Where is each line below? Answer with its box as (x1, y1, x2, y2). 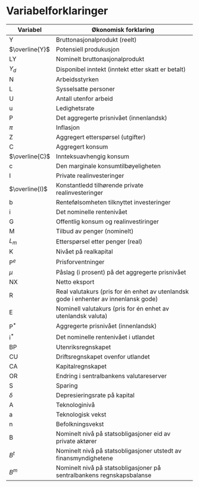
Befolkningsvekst (56, 420, 104, 428)
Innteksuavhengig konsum (56, 152, 130, 161)
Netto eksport (56, 277, 95, 286)
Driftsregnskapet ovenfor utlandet (56, 353, 150, 361)
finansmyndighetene (56, 454, 114, 463)
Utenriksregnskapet (56, 343, 111, 351)
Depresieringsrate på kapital (56, 391, 135, 399)
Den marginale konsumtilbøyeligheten (56, 162, 161, 170)
